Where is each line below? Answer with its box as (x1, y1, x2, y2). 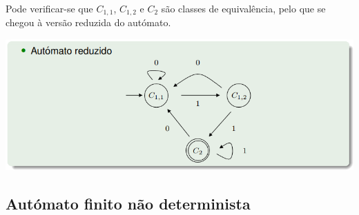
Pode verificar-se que (6, 1, 93, 15)
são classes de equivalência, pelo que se (161, 1, 326, 15)
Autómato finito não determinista (6, 192, 251, 214)
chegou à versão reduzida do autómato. (6, 15, 171, 30)
